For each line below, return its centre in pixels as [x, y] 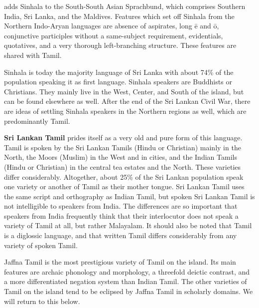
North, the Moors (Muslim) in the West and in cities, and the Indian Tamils [121, 157]
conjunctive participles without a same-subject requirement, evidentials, [114, 35]
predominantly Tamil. [37, 121]
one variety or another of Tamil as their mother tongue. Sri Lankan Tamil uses [124, 186]
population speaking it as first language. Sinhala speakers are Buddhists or [118, 82]
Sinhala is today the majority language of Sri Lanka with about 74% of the [119, 72]
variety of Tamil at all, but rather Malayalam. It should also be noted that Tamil [128, 225]
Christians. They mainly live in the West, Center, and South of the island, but [124, 91]
